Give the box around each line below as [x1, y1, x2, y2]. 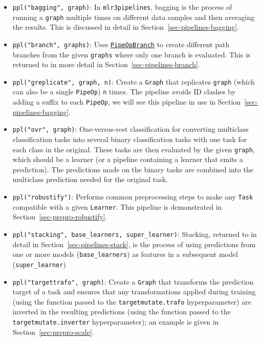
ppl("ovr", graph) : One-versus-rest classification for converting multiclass [12, 124, 249, 134]
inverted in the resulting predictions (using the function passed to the [12, 306, 231, 317]
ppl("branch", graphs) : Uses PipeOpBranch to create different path [12, 38, 230, 49]
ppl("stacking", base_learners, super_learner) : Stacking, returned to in [12, 228, 257, 239]
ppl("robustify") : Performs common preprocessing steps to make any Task [12, 191, 253, 202]
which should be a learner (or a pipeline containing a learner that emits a [12, 154, 243, 165]
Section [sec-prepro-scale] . [12, 326, 94, 337]
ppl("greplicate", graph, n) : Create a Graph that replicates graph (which [12, 76, 255, 87]
